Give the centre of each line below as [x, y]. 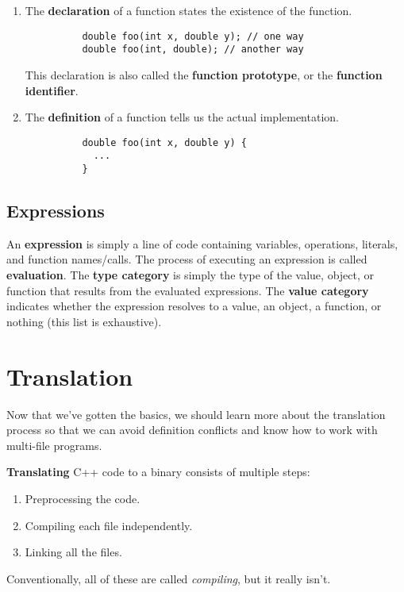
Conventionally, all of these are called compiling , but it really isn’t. [169, 578]
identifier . [52, 90]
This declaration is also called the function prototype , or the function [204, 74]
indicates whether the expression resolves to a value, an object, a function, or [194, 306]
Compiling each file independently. [109, 525]
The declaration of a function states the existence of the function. [189, 10]
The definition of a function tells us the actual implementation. [182, 117]
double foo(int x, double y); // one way [193, 36]
